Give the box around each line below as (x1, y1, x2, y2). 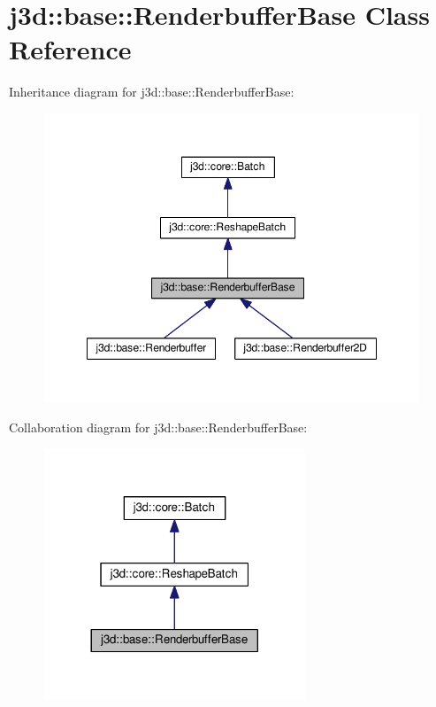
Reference (9, 31, 132, 67)
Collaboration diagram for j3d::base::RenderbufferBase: (9, 418, 308, 437)
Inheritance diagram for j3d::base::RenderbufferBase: (9, 82, 294, 101)
